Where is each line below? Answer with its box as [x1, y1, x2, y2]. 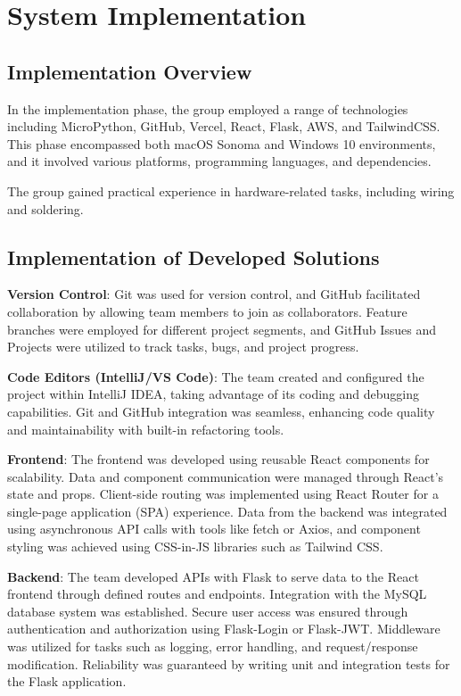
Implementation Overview [7, 57, 252, 85]
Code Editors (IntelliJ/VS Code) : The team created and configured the [7, 367, 424, 385]
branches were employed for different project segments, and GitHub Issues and [7, 319, 436, 338]
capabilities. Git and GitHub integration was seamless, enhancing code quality [7, 402, 435, 420]
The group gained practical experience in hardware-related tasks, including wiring [7, 181, 455, 200]
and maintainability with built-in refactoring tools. [7, 419, 284, 438]
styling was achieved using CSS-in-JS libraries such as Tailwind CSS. [7, 537, 383, 556]
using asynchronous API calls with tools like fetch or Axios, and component [7, 519, 421, 538]
